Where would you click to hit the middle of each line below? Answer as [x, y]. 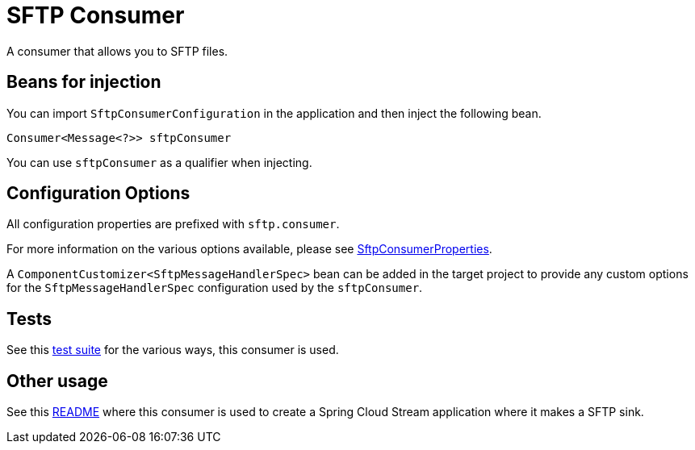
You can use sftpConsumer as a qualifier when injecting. [159, 162]
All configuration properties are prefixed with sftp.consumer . [173, 224]
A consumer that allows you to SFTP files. [117, 51]
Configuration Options [98, 194]
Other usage [57, 381]
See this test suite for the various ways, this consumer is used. [173, 350]
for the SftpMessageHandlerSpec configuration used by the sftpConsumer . [215, 288]
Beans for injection [84, 82]
